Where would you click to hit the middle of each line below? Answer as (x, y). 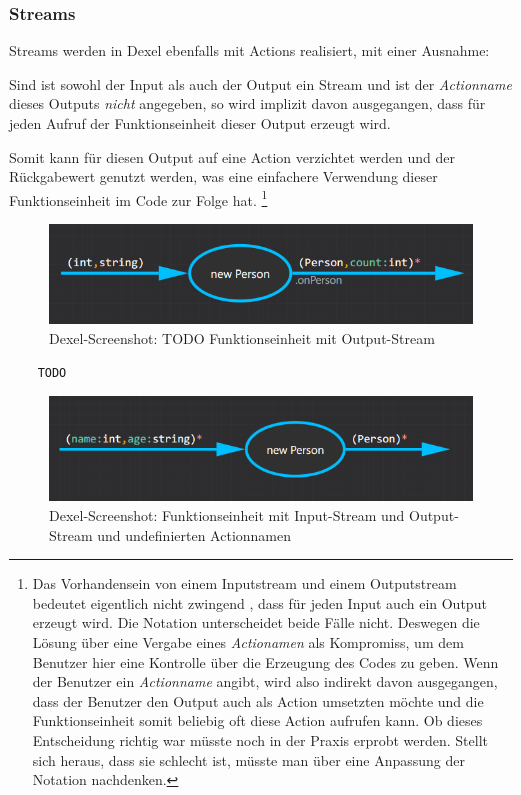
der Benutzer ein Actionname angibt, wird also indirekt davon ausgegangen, (265, 681)
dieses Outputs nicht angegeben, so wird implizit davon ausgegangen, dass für (247, 103)
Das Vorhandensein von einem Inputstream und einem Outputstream (244, 583)
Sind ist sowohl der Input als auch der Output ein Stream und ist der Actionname (260, 83)
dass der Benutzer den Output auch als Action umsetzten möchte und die (258, 700)
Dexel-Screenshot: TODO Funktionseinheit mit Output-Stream (242, 337)
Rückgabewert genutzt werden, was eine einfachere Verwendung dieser (223, 176)
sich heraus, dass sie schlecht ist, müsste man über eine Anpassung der (248, 759)
